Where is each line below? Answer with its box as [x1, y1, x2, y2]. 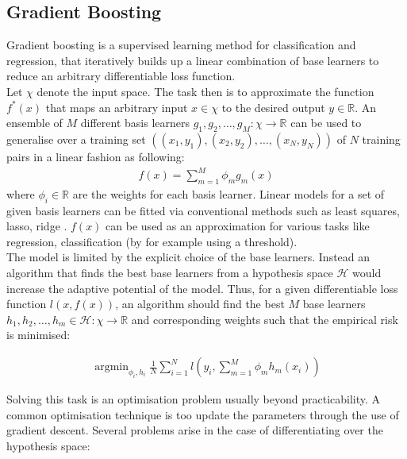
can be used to [290, 114, 362, 131]
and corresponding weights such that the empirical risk [131, 310, 398, 327]
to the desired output [221, 98, 325, 115]
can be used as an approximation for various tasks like [106, 218, 370, 234]
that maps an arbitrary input [45, 98, 188, 115]
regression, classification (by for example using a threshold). [6, 233, 298, 249]
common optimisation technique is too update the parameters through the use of [6, 406, 399, 422]
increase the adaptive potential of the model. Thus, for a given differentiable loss [6, 280, 398, 296]
